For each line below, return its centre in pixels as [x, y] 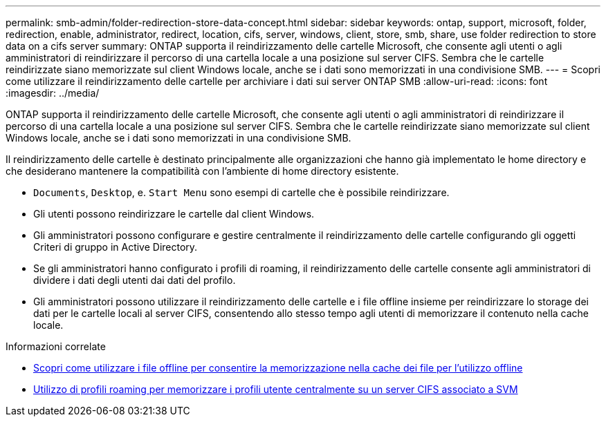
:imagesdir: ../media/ [53, 93]
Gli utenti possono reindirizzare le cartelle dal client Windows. [174, 214]
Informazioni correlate [56, 346]
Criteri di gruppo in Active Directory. [116, 247]
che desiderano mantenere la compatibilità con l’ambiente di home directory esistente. [202, 171]
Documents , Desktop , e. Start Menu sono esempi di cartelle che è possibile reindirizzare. [241, 192]
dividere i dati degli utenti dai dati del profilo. [135, 280]
